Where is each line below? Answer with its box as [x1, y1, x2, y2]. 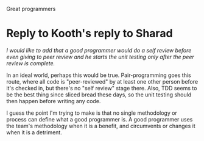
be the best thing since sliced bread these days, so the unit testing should [6, 91, 192, 98]
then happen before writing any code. [6, 97, 101, 104]
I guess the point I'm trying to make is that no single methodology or [6, 109, 178, 117]
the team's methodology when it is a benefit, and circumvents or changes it [6, 122, 196, 129]
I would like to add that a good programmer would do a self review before [6, 46, 192, 54]
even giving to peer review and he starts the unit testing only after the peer [6, 53, 194, 60]
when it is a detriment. [6, 128, 62, 136]
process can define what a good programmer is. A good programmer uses [6, 115, 193, 123]
